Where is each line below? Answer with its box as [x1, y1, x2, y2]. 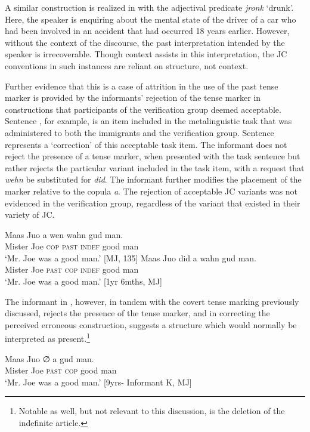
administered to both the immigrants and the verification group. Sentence [5, 126, 274, 138]
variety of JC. [5, 208, 55, 221]
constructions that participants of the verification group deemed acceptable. [5, 103, 281, 115]
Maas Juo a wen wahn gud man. [5, 228, 123, 240]
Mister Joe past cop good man [5, 364, 117, 377]
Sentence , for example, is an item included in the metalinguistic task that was [5, 115, 292, 127]
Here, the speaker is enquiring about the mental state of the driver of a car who [5, 13, 296, 25]
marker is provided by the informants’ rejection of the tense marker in [5, 91, 261, 104]
